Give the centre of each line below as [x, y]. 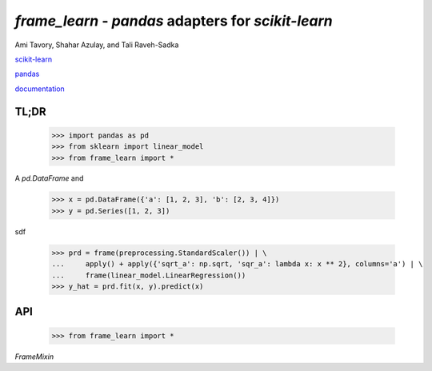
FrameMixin [34, 357]
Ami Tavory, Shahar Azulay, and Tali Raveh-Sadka [97, 45]
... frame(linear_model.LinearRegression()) [149, 275]
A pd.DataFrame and [49, 178]
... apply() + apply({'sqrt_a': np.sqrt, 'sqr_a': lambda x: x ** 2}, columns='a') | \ [237, 264]
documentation [40, 89]
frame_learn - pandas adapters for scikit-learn [174, 21]
